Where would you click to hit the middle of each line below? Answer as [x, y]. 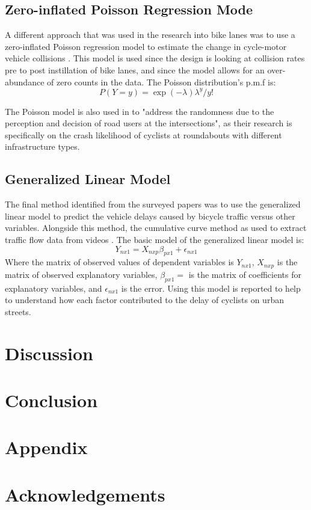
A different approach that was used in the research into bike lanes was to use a [150, 35]
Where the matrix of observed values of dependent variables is [119, 262]
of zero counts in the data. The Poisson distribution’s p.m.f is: [162, 81]
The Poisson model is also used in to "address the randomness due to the [140, 111]
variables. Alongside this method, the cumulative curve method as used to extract [156, 228]
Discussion [49, 353]
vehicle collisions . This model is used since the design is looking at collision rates [155, 58]
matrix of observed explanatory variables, [81, 274]
